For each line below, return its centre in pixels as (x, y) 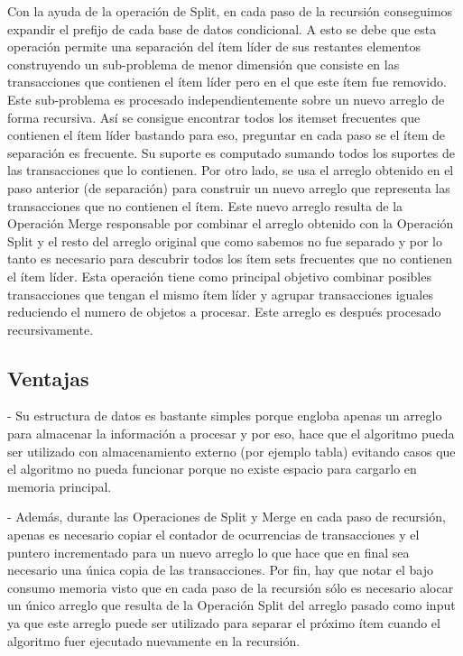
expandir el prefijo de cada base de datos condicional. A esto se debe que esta (222, 28)
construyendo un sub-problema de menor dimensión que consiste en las (204, 64)
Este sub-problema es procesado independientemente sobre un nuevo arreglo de (226, 99)
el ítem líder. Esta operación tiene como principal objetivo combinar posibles (219, 276)
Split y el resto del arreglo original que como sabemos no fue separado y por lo (225, 240)
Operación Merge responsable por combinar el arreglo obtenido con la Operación (231, 223)
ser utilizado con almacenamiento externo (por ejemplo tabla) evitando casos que (231, 451)
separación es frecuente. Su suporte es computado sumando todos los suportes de (231, 152)
